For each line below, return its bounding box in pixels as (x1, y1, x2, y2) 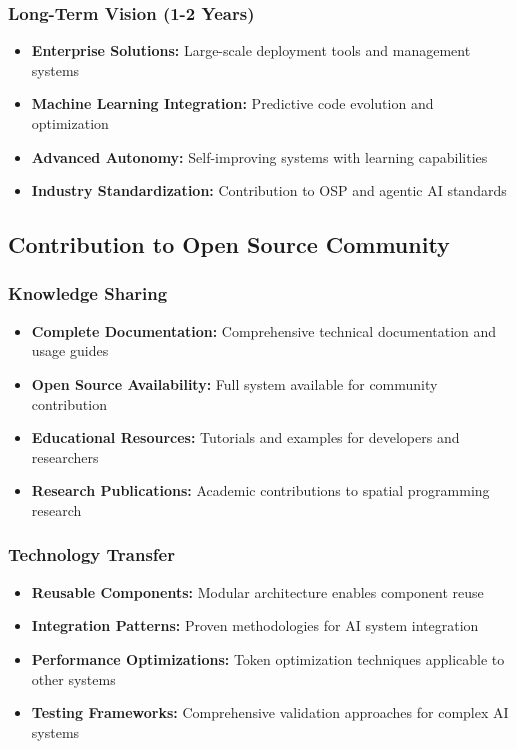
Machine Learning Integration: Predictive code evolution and (31, 93, 434, 114)
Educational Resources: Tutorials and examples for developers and (31, 427, 460, 448)
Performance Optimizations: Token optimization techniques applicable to (31, 648, 505, 669)
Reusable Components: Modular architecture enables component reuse (31, 581, 484, 602)
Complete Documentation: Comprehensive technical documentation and (31, 320, 497, 341)
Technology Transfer (8, 542, 175, 567)
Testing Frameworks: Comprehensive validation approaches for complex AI (31, 702, 509, 723)
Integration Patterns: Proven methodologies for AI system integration (31, 615, 479, 636)
